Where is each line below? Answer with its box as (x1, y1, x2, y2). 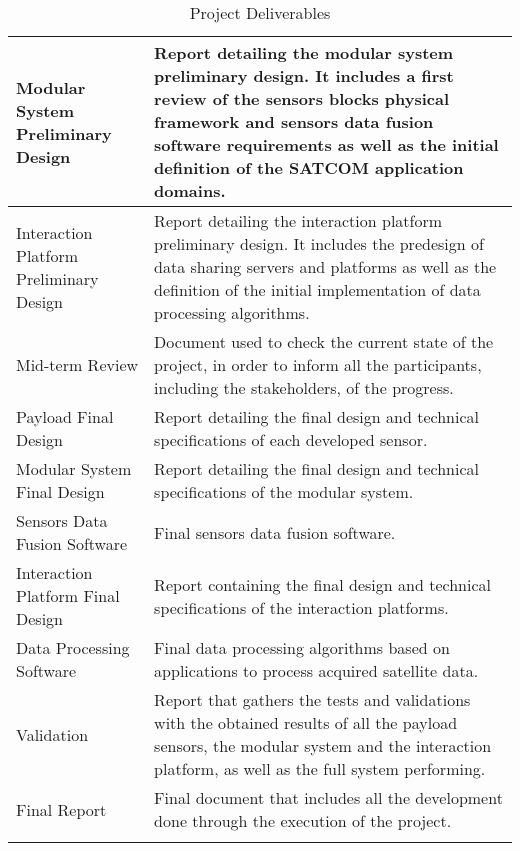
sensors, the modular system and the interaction (154, 734, 492, 757)
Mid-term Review (16, 353, 139, 376)
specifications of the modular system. (154, 480, 414, 503)
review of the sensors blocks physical (154, 87, 450, 110)
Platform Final (16, 584, 120, 607)
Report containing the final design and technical (154, 572, 491, 596)
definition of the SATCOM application (154, 156, 464, 179)
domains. (154, 179, 226, 202)
